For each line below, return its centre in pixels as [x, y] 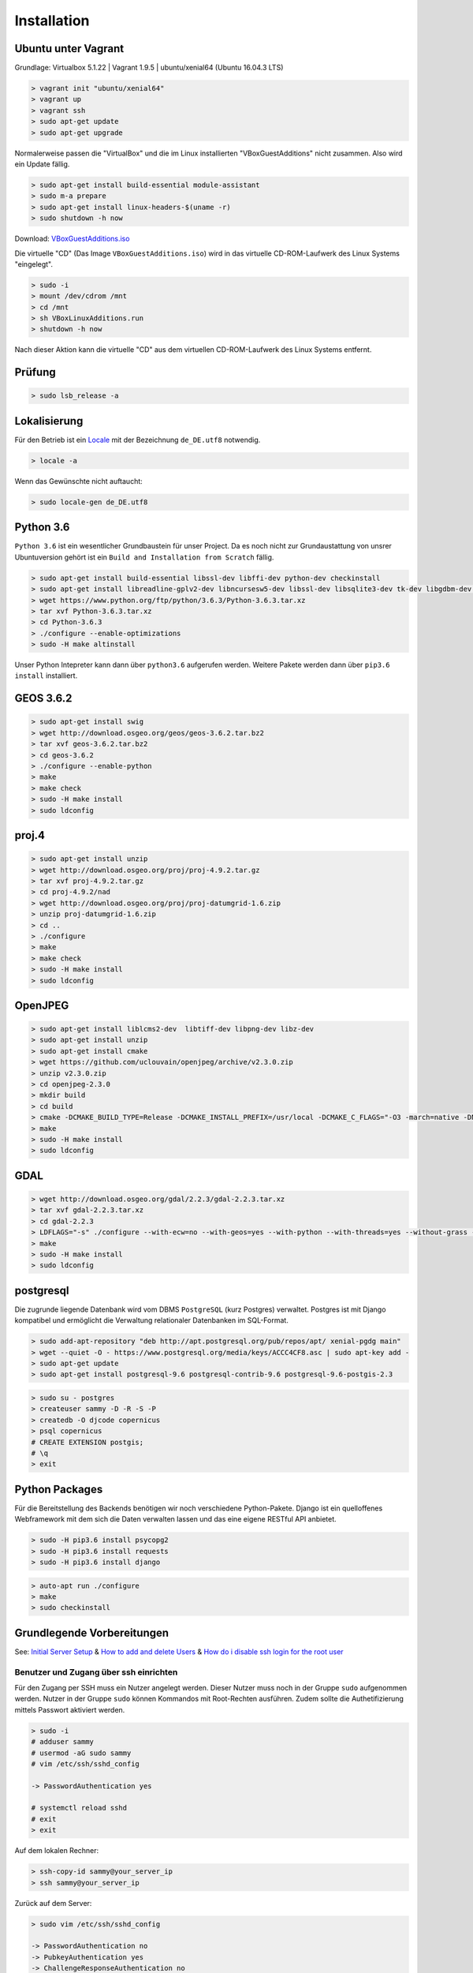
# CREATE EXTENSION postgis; [88, 1442]
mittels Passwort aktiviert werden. [70, 1709]
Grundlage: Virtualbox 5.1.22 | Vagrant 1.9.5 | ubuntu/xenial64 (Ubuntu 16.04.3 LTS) [149, 68]
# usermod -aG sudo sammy [81, 1753]
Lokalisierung [49, 421]
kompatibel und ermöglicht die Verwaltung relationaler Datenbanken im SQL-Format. [152, 1320]
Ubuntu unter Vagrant [69, 49]
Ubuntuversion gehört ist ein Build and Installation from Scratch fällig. [144, 557]
